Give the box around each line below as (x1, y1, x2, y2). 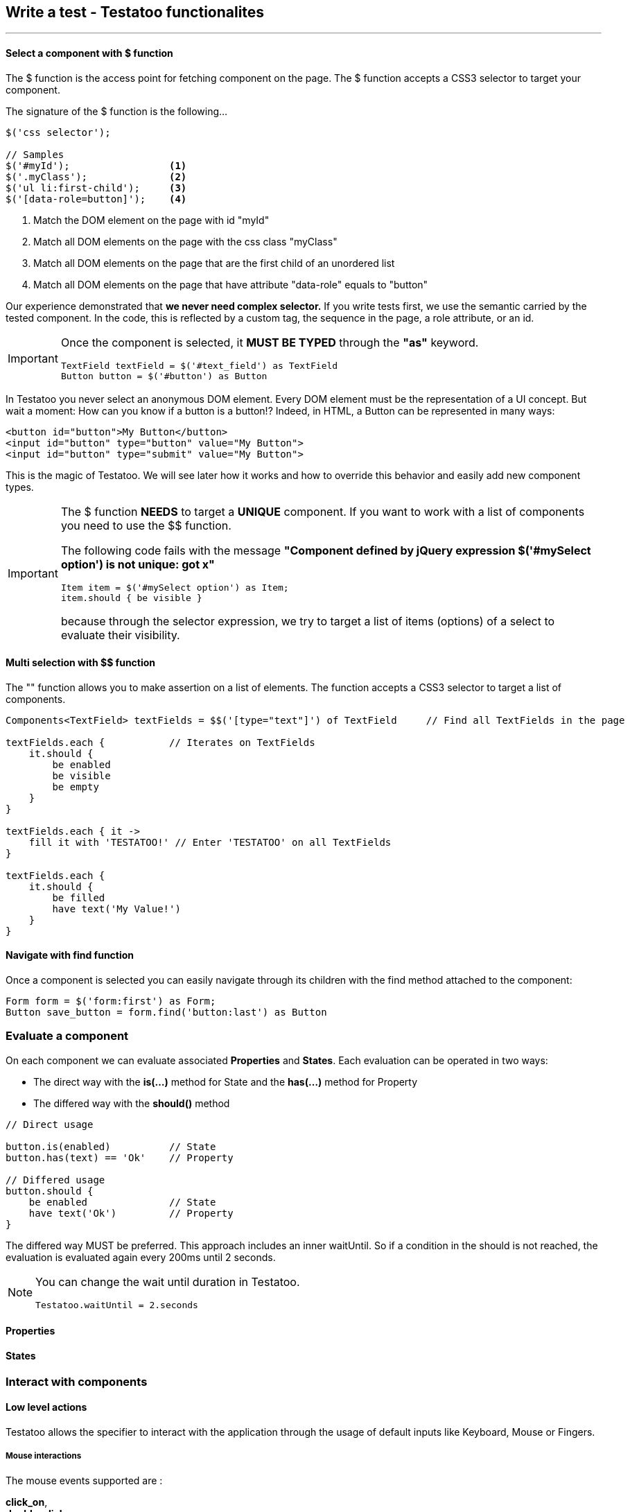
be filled (52, 892, 105, 903)
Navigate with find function (6, 949, 134, 962)
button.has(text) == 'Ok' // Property (6, 1152, 234, 1163)
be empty (52, 781, 99, 792)
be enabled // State (28, 1196, 216, 1208)
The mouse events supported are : (6, 1474, 163, 1486)
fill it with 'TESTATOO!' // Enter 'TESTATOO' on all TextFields (28, 836, 392, 848)
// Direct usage (6, 1118, 94, 1130)
